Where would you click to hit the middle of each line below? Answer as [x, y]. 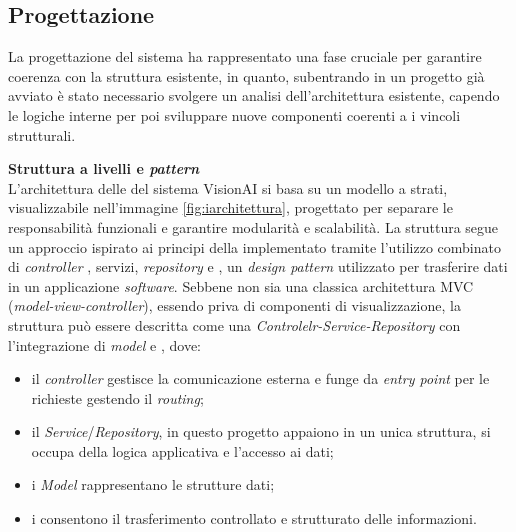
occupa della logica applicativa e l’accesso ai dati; [182, 450]
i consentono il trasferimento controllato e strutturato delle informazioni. [254, 518]
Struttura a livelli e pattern [104, 168]
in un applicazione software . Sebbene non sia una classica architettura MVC [241, 285]
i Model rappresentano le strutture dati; [153, 484]
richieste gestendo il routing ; [117, 397]
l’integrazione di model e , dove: [105, 344]
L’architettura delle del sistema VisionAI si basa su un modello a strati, [228, 187]
